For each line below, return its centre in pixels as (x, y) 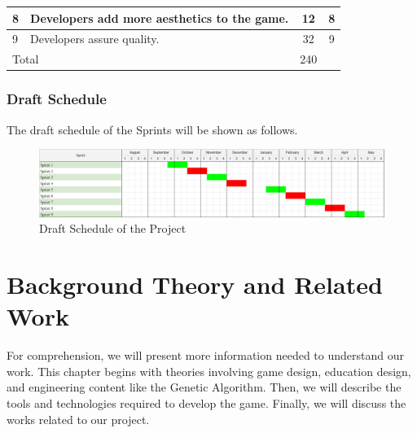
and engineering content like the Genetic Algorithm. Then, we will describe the (204, 387)
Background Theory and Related (195, 284)
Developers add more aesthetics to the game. (160, 17)
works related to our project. (78, 419)
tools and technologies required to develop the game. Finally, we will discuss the (206, 403)
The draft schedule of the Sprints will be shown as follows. (152, 129)
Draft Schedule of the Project (113, 228)
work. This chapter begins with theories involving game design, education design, (209, 371)
